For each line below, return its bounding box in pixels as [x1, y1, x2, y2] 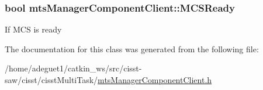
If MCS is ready [5, 23, 62, 35]
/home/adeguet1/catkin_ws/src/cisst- [5, 62, 142, 74]
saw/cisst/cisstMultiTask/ [5, 74, 98, 85]
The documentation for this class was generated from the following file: [5, 42, 259, 55]
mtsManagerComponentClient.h [98, 74, 212, 85]
